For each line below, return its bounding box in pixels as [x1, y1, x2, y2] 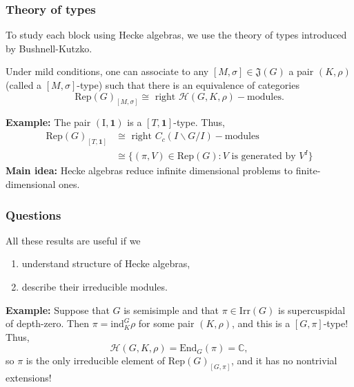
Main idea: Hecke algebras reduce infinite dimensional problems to [6, 163, 293, 178]
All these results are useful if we [6, 233, 141, 247]
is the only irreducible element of [26, 353, 166, 368]
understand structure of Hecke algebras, [21, 256, 190, 271]
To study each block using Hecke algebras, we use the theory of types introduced [6, 28, 347, 42]
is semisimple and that [124, 302, 219, 317]
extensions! [6, 370, 52, 385]
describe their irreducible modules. [21, 280, 168, 294]
